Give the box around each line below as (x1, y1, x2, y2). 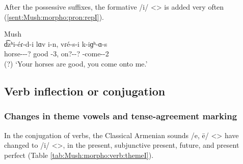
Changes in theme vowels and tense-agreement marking (4, 110, 237, 122)
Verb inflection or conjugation (4, 83, 166, 99)
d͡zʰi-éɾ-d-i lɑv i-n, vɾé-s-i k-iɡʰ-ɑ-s (4, 38, 107, 49)
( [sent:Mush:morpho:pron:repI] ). (4, 11, 104, 22)
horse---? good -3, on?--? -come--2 (4, 48, 109, 59)
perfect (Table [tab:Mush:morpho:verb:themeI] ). (4, 149, 154, 160)
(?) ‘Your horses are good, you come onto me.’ (4, 58, 148, 69)
